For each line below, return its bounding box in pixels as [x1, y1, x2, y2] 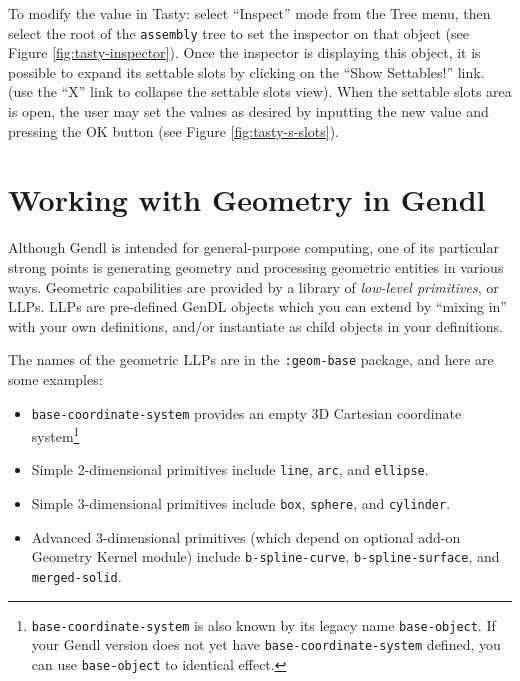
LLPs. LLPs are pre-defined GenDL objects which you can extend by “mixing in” [8, 296, 507, 317]
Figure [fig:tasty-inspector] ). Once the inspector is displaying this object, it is [8, 42, 481, 63]
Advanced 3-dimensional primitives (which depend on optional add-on [31, 526, 461, 547]
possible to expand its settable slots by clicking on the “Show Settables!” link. [8, 61, 485, 82]
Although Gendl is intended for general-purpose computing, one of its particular [8, 237, 499, 258]
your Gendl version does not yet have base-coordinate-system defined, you [31, 634, 501, 655]
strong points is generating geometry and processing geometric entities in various [8, 256, 504, 277]
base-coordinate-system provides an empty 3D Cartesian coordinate [31, 402, 462, 423]
